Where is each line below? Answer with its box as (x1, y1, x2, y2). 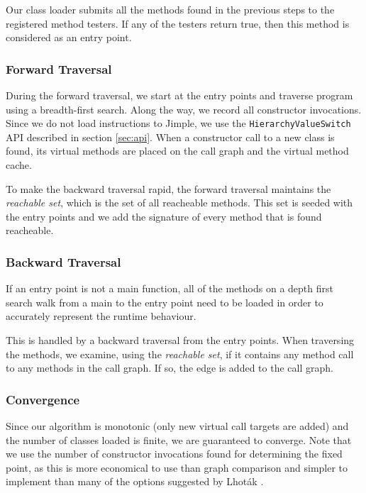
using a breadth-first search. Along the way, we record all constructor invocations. (6, 101, 362, 116)
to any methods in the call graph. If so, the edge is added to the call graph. (6, 360, 333, 375)
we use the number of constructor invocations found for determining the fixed (6, 446, 343, 461)
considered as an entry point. (6, 30, 132, 45)
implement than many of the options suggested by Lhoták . (6, 474, 264, 489)
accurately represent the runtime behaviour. (6, 309, 196, 323)
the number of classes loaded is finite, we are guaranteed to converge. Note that (6, 432, 352, 447)
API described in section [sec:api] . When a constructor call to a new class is (6, 129, 335, 144)
